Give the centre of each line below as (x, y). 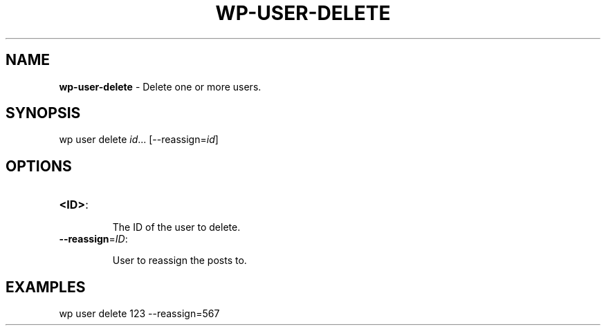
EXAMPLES (46, 287)
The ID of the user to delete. (176, 227)
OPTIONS (39, 166)
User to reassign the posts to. (180, 261)
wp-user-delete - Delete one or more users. (160, 86)
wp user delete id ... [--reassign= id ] (139, 140)
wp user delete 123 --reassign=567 (139, 314)
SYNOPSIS (43, 113)
